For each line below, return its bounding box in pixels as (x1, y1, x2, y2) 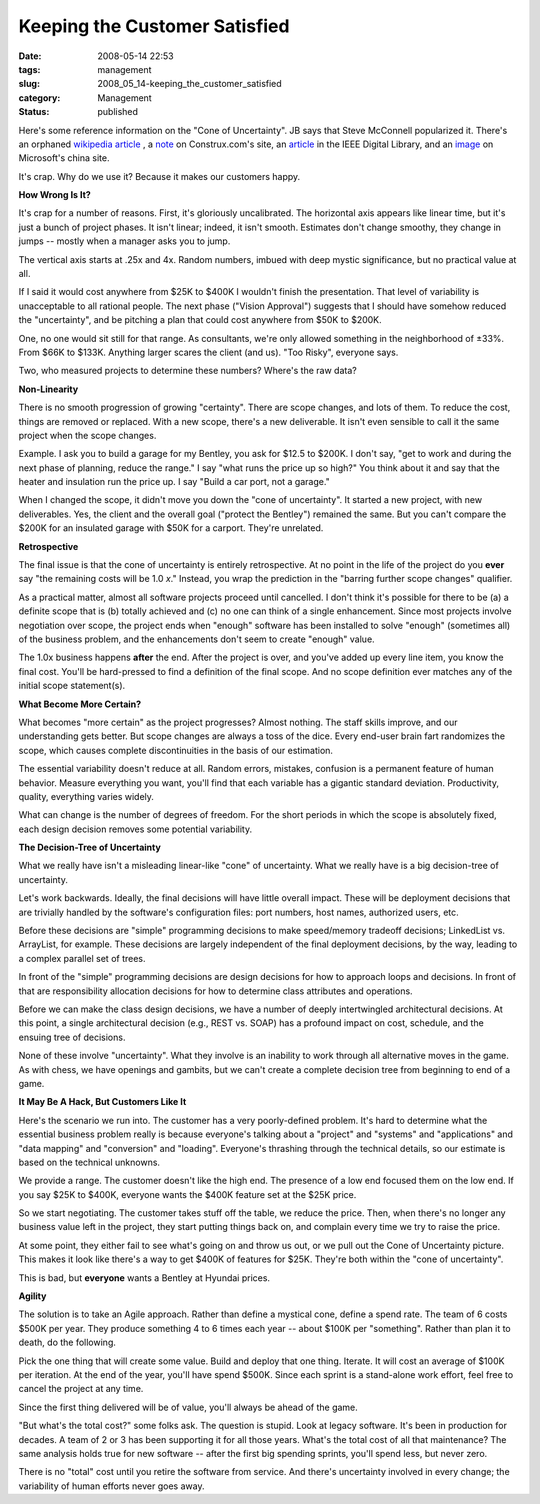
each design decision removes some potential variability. (18, 823, 253, 835)
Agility (18, 1290, 47, 1302)
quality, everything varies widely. (18, 790, 155, 802)
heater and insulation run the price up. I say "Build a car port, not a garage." (18, 476, 330, 488)
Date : (18, 50, 42, 62)
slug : (18, 78, 40, 90)
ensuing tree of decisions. (18, 1031, 126, 1043)
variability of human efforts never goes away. (18, 1480, 205, 1492)
